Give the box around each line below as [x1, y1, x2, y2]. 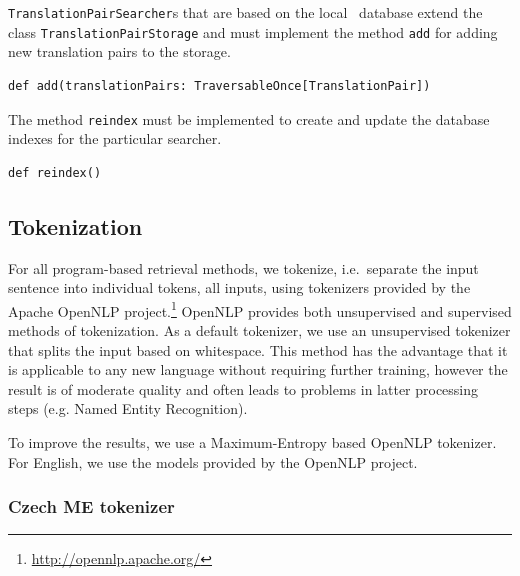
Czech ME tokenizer [8, 494, 175, 519]
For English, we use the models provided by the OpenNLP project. [8, 451, 418, 472]
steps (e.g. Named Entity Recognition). [8, 398, 248, 419]
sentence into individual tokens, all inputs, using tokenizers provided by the [8, 277, 471, 298]
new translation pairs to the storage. [8, 41, 231, 62]
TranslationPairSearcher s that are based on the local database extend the [8, 2, 483, 22]
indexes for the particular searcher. [8, 128, 222, 149]
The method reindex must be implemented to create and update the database [8, 108, 490, 129]
